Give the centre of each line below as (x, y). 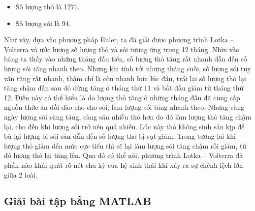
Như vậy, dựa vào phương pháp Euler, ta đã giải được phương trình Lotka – (119, 40)
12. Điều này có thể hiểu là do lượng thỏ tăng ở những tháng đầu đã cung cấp (122, 97)
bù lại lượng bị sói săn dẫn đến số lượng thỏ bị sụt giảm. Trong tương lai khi (120, 136)
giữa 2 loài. (21, 174)
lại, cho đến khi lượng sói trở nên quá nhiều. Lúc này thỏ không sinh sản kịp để (124, 126)
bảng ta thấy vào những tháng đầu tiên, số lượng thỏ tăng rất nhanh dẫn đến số (126, 59)
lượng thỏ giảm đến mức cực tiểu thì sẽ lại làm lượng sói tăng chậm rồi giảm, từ (125, 145)
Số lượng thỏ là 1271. (48, 6)
